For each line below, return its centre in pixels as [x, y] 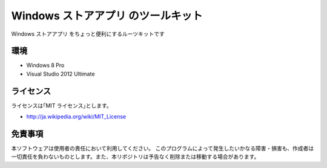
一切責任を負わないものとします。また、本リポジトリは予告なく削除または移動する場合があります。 [135, 157]
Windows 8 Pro [45, 65]
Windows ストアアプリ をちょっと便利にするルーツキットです [88, 34]
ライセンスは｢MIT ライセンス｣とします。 [61, 105]
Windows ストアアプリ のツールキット [107, 16]
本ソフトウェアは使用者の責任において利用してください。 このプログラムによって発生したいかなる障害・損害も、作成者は [163, 149]
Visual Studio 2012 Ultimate [61, 74]
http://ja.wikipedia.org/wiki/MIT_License [76, 117]
